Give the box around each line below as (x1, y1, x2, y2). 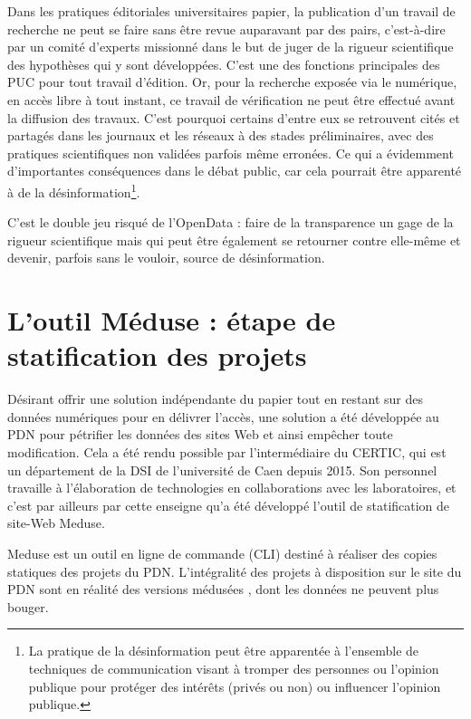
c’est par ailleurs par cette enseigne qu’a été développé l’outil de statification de (7, 495, 450, 514)
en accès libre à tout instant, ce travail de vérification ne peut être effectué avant (7, 90, 456, 109)
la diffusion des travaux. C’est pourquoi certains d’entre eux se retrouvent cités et (7, 108, 460, 127)
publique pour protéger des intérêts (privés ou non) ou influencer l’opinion (28, 676, 441, 695)
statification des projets (7, 337, 307, 374)
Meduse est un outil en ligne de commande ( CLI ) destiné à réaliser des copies (7, 544, 437, 563)
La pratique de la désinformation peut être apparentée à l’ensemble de (28, 641, 419, 660)
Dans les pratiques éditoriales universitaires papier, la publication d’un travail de (7, 2, 456, 20)
